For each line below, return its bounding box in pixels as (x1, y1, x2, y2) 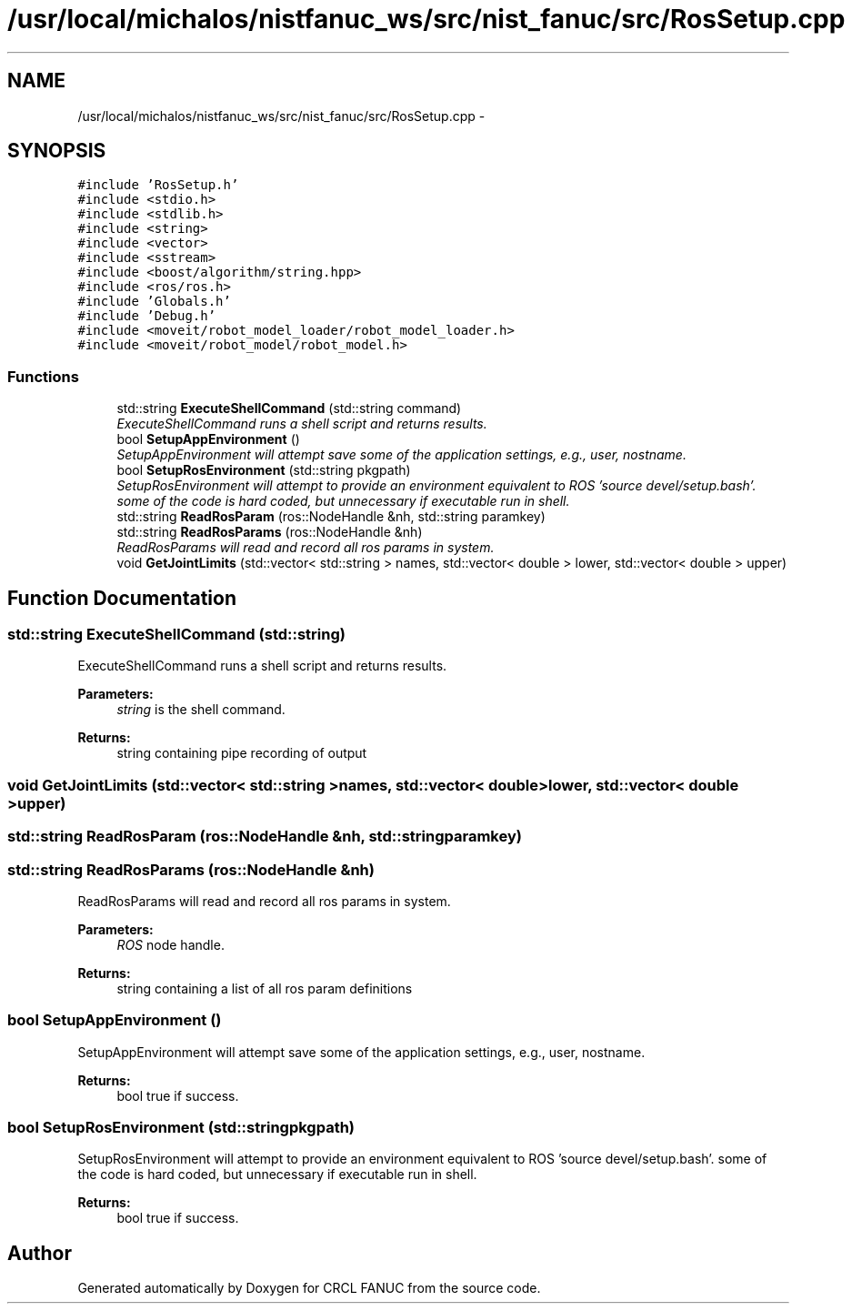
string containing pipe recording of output (116, 745, 367, 761)
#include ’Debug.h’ (77, 308, 216, 324)
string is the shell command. (116, 701, 286, 718)
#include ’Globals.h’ (77, 294, 231, 309)
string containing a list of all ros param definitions (116, 980, 413, 996)
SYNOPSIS (7, 139, 106, 163)
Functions (7, 367, 79, 386)
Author (7, 1241, 72, 1265)
